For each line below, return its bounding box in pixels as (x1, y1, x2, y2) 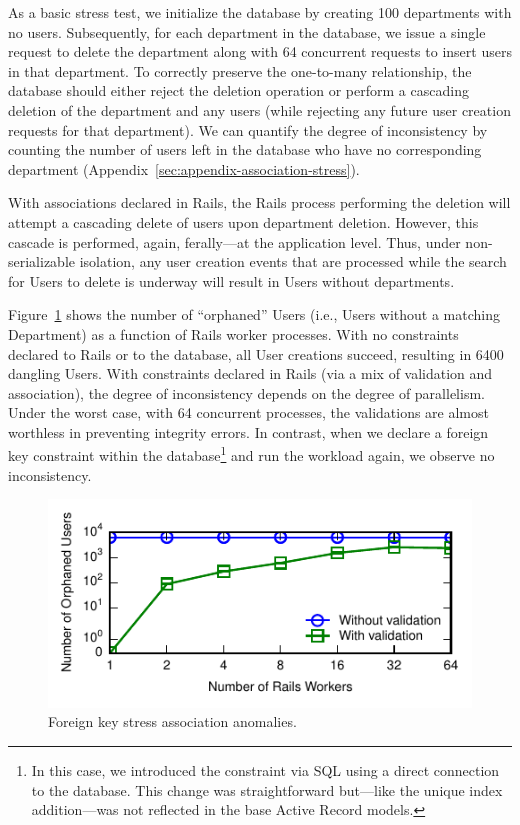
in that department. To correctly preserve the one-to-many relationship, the (8, 60, 472, 81)
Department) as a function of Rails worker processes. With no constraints (8, 323, 459, 344)
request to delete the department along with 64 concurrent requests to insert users (8, 41, 512, 62)
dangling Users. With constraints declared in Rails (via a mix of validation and (8, 363, 493, 384)
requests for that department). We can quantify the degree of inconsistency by (8, 119, 488, 140)
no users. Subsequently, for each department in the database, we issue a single (8, 21, 486, 42)
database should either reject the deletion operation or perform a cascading (8, 80, 469, 101)
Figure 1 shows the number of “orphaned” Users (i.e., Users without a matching (8, 304, 501, 325)
